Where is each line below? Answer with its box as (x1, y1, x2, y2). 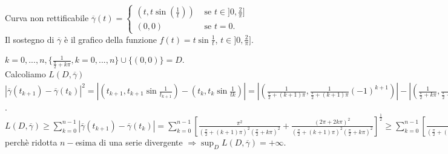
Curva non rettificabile (5, 11, 89, 24)
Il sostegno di (5, 33, 54, 45)
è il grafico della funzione (64, 33, 157, 45)
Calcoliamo (5, 67, 46, 80)
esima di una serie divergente (75, 135, 183, 148)
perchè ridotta (5, 135, 58, 148)
